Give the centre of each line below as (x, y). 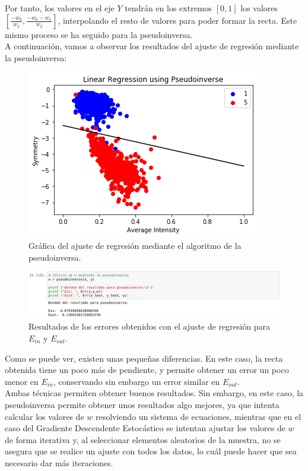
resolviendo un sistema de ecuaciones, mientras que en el (198, 416)
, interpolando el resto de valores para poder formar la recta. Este (177, 20)
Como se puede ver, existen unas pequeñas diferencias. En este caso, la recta (144, 358)
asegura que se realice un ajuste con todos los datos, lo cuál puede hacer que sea (151, 451)
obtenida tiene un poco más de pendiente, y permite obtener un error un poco (147, 370)
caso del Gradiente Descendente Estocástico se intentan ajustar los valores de (145, 428)
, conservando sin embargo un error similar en (136, 381)
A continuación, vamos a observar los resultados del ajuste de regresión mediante (152, 46)
